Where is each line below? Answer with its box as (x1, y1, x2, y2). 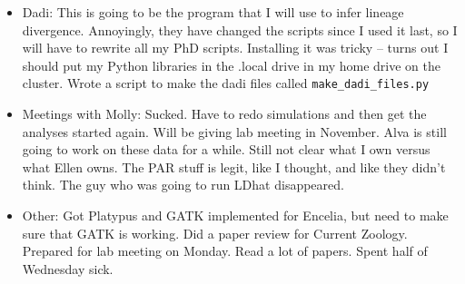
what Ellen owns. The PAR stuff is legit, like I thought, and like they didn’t (22, 157, 446, 176)
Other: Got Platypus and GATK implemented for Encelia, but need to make (22, 206, 449, 224)
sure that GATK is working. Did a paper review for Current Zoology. (22, 223, 408, 242)
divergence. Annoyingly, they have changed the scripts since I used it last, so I (22, 20, 458, 39)
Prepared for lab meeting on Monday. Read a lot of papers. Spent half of (22, 241, 428, 260)
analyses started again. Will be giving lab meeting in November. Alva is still (22, 122, 447, 141)
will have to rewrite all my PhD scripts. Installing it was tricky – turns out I (22, 38, 449, 57)
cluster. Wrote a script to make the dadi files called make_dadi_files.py (22, 73, 430, 93)
